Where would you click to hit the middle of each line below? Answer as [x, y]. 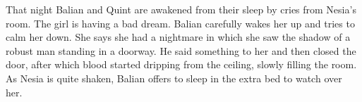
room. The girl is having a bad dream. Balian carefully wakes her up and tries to [180, 23]
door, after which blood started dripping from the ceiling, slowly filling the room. [181, 64]
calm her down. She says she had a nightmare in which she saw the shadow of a [178, 37]
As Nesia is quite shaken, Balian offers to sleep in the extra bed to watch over [174, 78]
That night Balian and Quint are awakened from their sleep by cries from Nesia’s [181, 9]
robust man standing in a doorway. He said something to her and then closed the [181, 50]
